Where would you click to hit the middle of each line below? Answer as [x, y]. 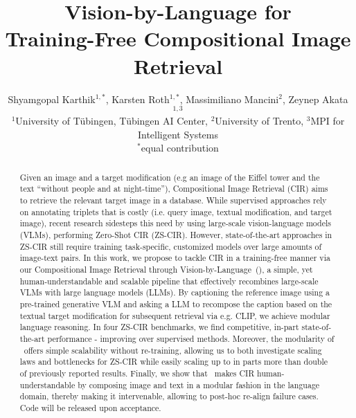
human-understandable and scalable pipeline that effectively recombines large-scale [169, 281]
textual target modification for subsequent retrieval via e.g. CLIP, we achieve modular [175, 315]
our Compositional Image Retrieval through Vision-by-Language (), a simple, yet [166, 269]
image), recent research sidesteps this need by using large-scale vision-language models [176, 223]
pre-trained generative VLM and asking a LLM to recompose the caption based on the [176, 303]
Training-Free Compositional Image [178, 38]
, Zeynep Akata [315, 99]
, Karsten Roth [137, 99]
